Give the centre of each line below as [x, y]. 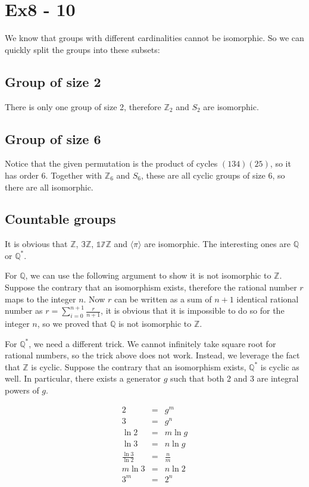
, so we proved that [72, 324]
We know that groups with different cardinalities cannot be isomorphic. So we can [154, 38]
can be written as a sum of [163, 299]
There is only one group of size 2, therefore [83, 106]
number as [24, 310]
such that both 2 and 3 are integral [235, 378]
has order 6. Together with [54, 175]
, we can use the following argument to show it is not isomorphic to [148, 275]
